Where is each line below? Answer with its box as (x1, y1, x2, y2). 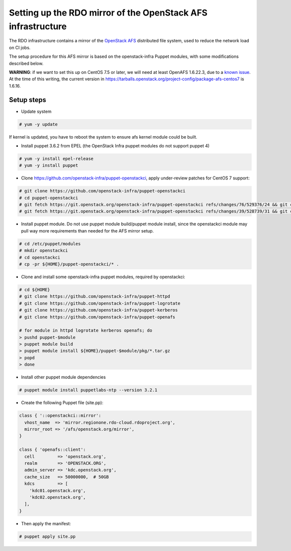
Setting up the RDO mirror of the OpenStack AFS (9, 7, 208, 18)
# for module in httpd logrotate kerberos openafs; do (19, 328, 152, 333)
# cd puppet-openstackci (19, 195, 79, 200)
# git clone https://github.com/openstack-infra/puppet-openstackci (19, 188, 186, 194)
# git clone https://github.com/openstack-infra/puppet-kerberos (19, 307, 178, 313)
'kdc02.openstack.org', (29, 494, 86, 500)
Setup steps (9, 95, 46, 104)
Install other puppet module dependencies (21, 374, 106, 380)
